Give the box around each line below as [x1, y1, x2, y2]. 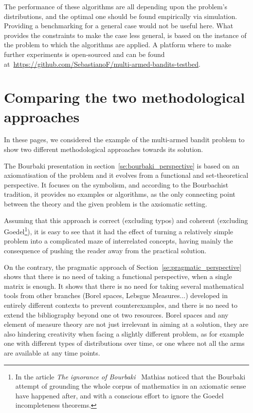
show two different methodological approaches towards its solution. [4, 144, 203, 154]
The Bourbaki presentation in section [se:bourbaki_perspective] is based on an [4, 160, 239, 170]
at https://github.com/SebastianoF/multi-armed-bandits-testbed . [4, 58, 200, 69]
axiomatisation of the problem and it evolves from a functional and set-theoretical [4, 170, 249, 180]
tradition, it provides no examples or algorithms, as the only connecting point [4, 189, 235, 199]
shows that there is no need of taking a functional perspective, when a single [4, 271, 232, 282]
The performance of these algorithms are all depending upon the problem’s [4, 1, 227, 11]
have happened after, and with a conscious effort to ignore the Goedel [15, 390, 224, 400]
